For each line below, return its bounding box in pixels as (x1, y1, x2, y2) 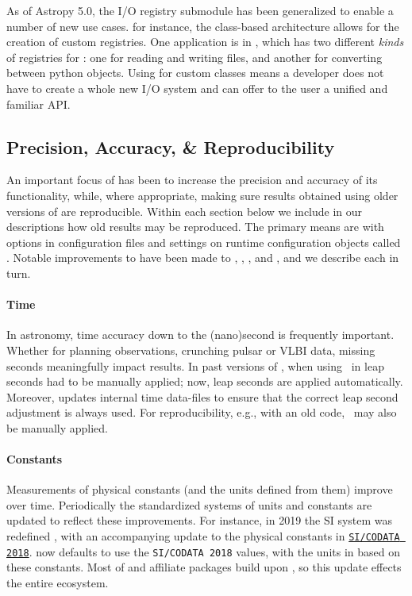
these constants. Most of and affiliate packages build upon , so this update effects (6, 559, 402, 575)
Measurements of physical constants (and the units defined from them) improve (6, 481, 393, 498)
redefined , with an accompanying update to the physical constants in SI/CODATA (6, 528, 400, 544)
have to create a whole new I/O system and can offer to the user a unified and (6, 79, 388, 96)
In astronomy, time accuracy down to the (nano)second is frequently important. (6, 326, 395, 343)
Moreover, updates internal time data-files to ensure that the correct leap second (6, 388, 399, 405)
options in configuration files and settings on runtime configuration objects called (6, 233, 401, 250)
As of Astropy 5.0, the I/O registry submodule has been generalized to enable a (6, 2, 394, 18)
